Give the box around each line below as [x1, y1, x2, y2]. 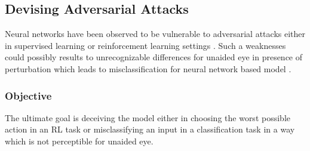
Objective [5, 88, 52, 103]
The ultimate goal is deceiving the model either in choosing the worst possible [5, 111, 290, 124]
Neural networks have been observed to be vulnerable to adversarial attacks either [5, 27, 306, 40]
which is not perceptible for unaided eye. [5, 134, 154, 147]
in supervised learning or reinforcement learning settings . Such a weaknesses [5, 39, 286, 51]
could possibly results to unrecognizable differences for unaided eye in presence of [5, 51, 303, 63]
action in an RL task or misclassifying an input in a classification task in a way [5, 123, 295, 135]
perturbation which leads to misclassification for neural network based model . [5, 62, 291, 75]
